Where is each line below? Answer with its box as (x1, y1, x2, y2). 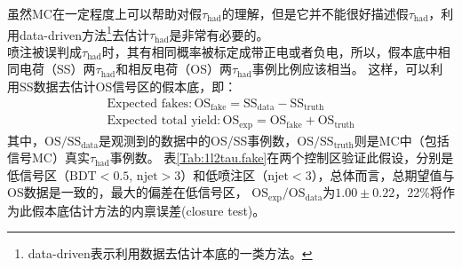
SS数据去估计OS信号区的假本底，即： (19, 77, 237, 96)
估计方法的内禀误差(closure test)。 (68, 201, 266, 219)
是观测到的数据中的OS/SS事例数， (99, 130, 298, 149)
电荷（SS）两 (19, 59, 96, 78)
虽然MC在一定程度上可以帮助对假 (7, 4, 202, 22)
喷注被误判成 (7, 42, 82, 60)
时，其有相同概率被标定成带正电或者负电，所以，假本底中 (101, 42, 438, 60)
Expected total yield (107, 114, 218, 128)
